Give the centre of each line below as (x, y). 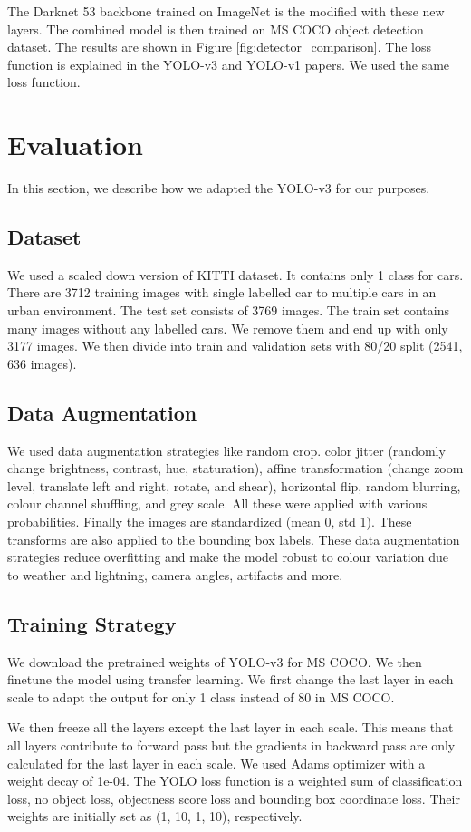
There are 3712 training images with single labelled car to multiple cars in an (222, 292)
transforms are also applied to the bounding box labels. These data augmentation (234, 539)
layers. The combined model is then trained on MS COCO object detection (216, 29)
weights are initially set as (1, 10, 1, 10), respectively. (155, 816)
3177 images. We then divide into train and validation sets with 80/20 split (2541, (235, 346)
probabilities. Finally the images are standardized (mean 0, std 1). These (210, 522)
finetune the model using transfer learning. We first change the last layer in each (231, 679)
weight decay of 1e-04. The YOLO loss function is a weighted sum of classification (235, 781)
